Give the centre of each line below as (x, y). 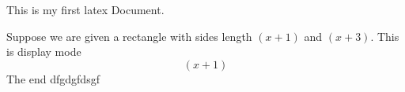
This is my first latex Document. (85, 9)
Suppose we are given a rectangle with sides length (129, 36)
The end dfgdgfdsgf (53, 78)
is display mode (44, 52)
